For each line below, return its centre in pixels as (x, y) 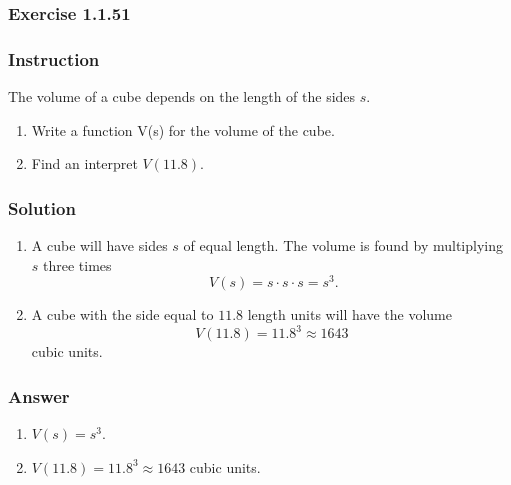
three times (77, 264)
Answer (39, 395)
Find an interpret (84, 163)
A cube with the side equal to (122, 314)
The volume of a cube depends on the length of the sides (182, 96)
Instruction (54, 58)
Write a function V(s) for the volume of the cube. (183, 129)
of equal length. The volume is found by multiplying (343, 245)
